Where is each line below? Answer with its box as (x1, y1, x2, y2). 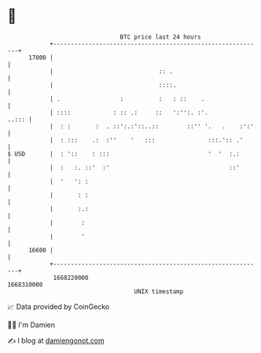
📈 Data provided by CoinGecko (7, 302, 110, 311)
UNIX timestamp (134, 287, 184, 296)
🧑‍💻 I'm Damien (7, 320, 56, 329)
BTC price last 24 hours (119, 33, 201, 41)
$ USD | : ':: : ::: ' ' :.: (7, 149, 241, 158)
